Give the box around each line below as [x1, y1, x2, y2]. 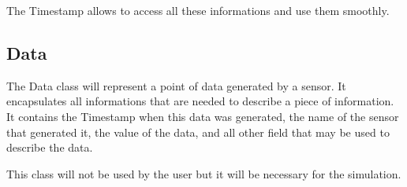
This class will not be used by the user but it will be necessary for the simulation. [6, 165, 401, 181]
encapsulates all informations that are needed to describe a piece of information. [6, 93, 394, 109]
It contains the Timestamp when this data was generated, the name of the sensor [6, 108, 399, 124]
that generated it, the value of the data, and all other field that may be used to [6, 123, 390, 140]
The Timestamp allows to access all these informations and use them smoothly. [6, 2, 390, 18]
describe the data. [6, 139, 93, 156]
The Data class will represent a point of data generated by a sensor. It [6, 77, 346, 93]
